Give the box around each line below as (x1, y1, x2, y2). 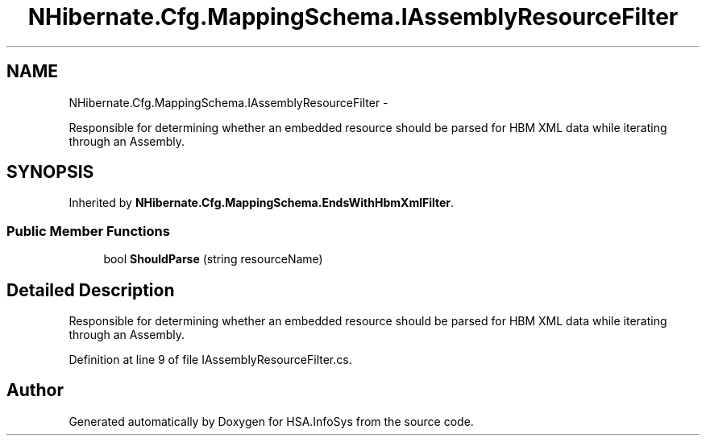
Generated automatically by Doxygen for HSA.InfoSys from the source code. (69, 414, 474, 428)
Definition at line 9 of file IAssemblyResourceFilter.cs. (69, 353, 352, 367)
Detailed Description (6, 279, 175, 300)
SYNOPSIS (6, 162, 94, 183)
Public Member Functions (6, 222, 170, 239)
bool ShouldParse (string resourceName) (103, 252, 323, 266)
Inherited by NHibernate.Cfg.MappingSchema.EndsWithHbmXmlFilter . (69, 196, 455, 210)
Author (6, 380, 64, 401)
